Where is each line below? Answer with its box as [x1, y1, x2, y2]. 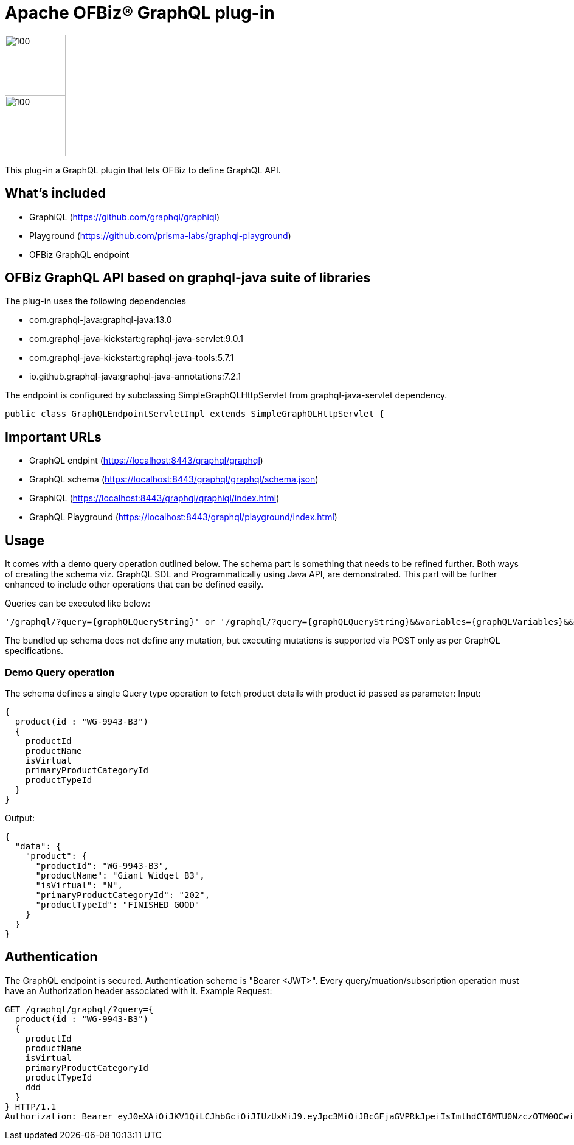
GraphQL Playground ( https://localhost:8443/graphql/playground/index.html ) [29, 512, 337, 523]
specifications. [5, 646, 64, 656]
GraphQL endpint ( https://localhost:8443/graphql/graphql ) [29, 455, 263, 466]
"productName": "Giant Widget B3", [35, 870, 205, 880]
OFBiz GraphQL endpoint [29, 249, 130, 260]
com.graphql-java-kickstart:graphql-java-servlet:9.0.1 [29, 333, 243, 344]
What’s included [5, 186, 106, 201]
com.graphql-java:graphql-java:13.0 [29, 315, 172, 325]
